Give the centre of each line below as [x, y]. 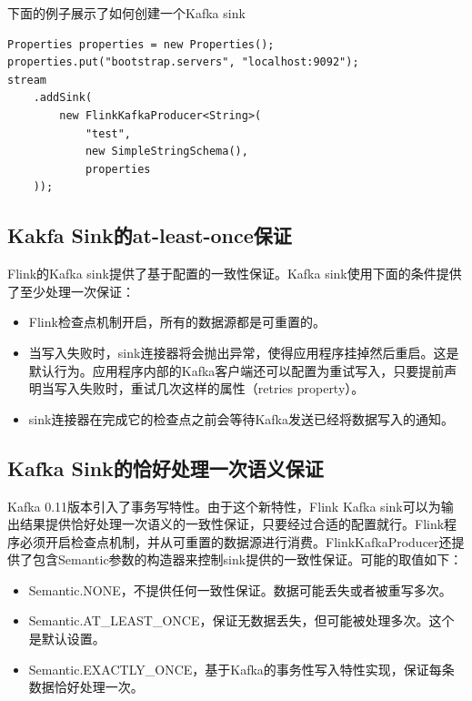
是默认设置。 [67, 639]
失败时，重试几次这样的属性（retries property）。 [222, 388]
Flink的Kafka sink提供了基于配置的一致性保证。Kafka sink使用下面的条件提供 [235, 274]
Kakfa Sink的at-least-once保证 [150, 235]
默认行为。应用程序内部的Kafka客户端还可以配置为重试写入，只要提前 [236, 370]
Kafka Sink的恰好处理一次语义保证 [166, 467]
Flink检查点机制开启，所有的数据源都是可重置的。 [177, 322]
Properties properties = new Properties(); [141, 44]
